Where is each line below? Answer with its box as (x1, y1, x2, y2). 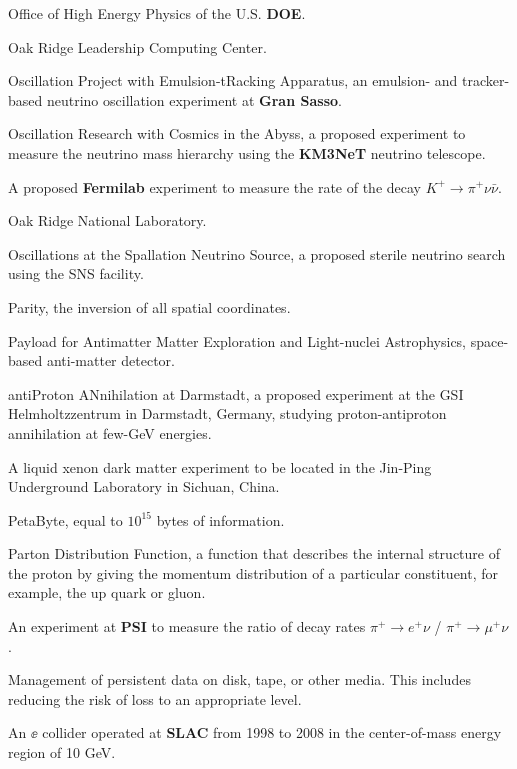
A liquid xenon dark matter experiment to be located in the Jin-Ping (8, 456, 432, 477)
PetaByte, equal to (8, 509, 123, 530)
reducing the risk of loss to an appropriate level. (8, 688, 302, 709)
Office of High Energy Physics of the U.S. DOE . (8, 3, 306, 23)
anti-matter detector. (46, 350, 175, 371)
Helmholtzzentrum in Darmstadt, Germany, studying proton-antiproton (8, 403, 447, 424)
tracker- (462, 70, 510, 91)
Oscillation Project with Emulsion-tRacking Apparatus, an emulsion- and (8, 70, 458, 91)
